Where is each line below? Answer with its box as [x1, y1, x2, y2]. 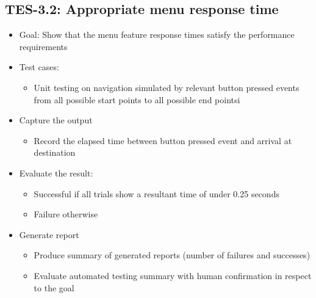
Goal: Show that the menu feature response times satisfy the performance [19, 28, 295, 41]
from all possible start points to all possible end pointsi [34, 93, 240, 106]
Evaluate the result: [19, 166, 93, 179]
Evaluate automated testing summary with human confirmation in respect [34, 269, 312, 282]
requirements [19, 40, 68, 53]
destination [34, 146, 76, 159]
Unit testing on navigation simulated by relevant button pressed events [34, 81, 300, 93]
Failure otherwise [34, 208, 98, 220]
